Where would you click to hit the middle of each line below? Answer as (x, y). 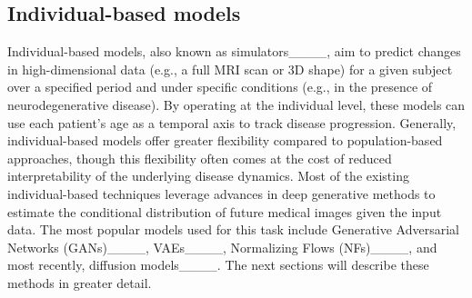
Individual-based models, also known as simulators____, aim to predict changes (234, 51)
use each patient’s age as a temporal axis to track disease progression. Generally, (232, 122)
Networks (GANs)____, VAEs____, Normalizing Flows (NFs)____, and (222, 247)
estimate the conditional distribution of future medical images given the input (225, 211)
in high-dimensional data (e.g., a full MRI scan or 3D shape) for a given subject (230, 69)
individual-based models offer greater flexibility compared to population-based (225, 140)
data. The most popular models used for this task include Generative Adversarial (233, 229)
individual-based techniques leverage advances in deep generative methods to (221, 193)
